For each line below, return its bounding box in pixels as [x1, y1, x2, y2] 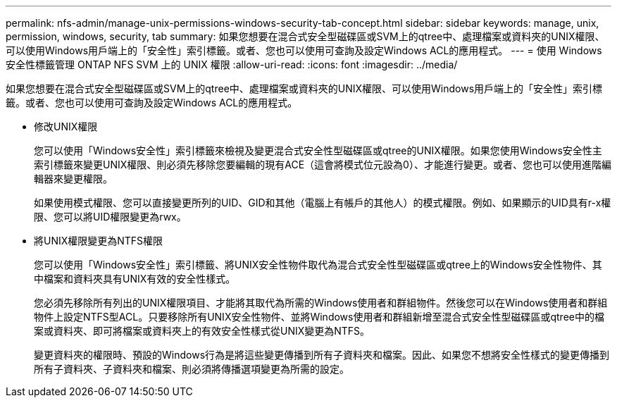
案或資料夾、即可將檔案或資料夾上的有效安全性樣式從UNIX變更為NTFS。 [34, 325, 370, 337]
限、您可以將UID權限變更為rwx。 [34, 211, 187, 223]
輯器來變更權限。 [34, 173, 113, 185]
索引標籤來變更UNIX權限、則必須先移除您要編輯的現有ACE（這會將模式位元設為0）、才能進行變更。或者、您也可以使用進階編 [34, 159, 611, 170]
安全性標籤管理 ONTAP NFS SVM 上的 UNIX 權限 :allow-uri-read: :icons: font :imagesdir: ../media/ [6, 58, 458, 70]
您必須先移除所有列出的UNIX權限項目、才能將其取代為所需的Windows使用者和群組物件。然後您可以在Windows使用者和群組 [34, 297, 608, 309]
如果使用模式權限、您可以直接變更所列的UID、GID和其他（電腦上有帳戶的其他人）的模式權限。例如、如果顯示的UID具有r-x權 [34, 197, 611, 209]
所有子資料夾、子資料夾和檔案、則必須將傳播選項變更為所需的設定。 [34, 363, 349, 375]
